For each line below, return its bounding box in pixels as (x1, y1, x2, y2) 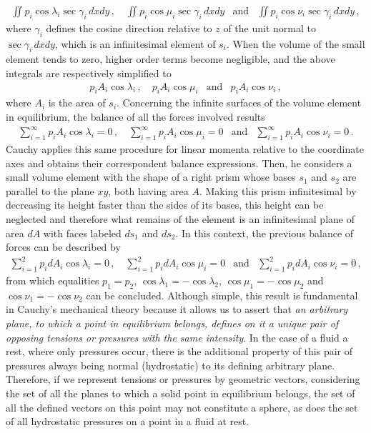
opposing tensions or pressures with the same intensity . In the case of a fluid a (6, 329, 348, 344)
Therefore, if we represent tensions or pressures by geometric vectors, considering (6, 372, 360, 387)
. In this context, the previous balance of (175, 225, 354, 240)
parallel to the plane (6, 183, 94, 198)
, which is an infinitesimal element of (54, 36, 216, 51)
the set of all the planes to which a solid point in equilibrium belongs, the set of (6, 385, 355, 400)
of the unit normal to (223, 20, 316, 35)
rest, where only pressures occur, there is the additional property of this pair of (6, 344, 353, 359)
